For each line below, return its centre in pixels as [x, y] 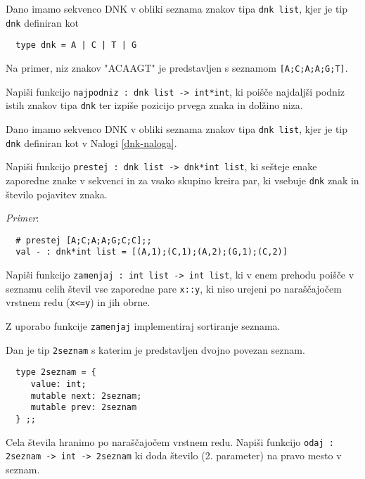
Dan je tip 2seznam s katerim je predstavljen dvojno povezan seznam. [155, 349]
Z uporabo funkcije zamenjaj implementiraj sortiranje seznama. [143, 326]
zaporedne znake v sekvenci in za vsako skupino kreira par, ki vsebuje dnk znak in [182, 180]
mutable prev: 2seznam [84, 408]
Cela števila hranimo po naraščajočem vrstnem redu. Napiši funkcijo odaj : [170, 441]
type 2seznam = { [56, 372]
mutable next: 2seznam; [86, 396]
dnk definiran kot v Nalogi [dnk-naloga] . [91, 142]
